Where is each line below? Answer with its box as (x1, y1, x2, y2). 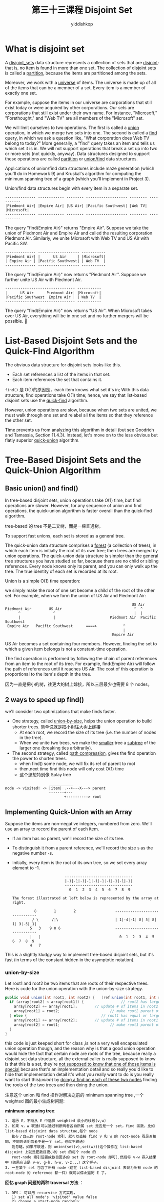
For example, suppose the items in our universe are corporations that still (5, 99, 152, 105)
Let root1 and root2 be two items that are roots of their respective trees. (5, 980, 149, 986)
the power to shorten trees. (12, 756, 67, 762)
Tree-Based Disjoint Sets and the (5, 454, 142, 465)
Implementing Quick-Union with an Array (5, 808, 132, 816)
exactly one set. (5, 90, 38, 96)
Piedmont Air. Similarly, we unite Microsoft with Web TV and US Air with (5, 235, 149, 241)
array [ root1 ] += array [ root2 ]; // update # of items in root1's (14, 1018, 163, 1023)
